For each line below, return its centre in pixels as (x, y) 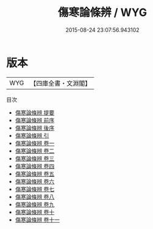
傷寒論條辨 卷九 (35, 204)
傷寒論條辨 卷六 (35, 181)
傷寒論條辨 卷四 (35, 166)
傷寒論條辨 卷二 (35, 151)
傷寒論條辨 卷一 (35, 143)
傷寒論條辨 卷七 (35, 189)
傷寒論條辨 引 (32, 135)
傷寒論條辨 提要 (35, 112)
